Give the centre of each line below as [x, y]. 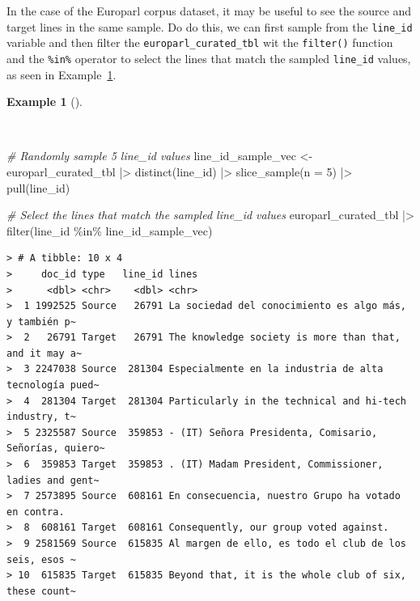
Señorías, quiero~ [56, 449]
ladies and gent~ [53, 480]
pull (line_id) [38, 187]
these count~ [41, 591]
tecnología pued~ [53, 385]
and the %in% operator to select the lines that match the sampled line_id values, [209, 58]
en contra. [36, 512]
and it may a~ [45, 353]
